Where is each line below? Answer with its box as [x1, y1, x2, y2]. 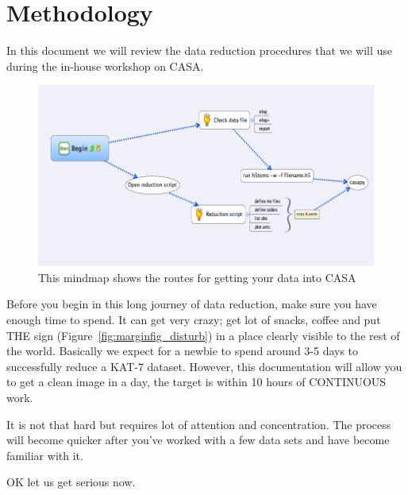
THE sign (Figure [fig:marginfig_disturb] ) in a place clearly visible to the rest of [6, 327, 400, 343]
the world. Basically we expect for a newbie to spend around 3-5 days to [6, 342, 359, 359]
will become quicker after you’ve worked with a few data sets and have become [6, 431, 390, 448]
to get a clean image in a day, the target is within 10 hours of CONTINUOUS [6, 373, 387, 390]
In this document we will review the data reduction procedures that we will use [6, 42, 393, 59]
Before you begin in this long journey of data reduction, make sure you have [6, 296, 377, 312]
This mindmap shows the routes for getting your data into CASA [38, 269, 356, 285]
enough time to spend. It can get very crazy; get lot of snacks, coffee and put [6, 311, 381, 328]
